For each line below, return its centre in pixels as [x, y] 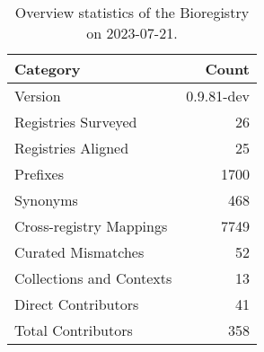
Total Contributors [74, 330]
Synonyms [46, 200]
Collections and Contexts [93, 278]
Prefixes [40, 174]
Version [38, 96]
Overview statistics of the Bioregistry [132, 12]
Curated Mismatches [79, 252]
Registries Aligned [72, 148]
